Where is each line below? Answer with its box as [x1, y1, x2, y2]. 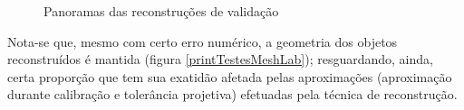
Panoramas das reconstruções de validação [43, 2, 279, 20]
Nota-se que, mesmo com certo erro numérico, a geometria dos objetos [7, 32, 398, 50]
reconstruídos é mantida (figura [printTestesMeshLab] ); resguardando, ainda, [7, 50, 433, 69]
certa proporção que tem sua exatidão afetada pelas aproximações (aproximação [7, 67, 452, 86]
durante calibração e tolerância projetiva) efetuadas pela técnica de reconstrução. [7, 85, 458, 104]
